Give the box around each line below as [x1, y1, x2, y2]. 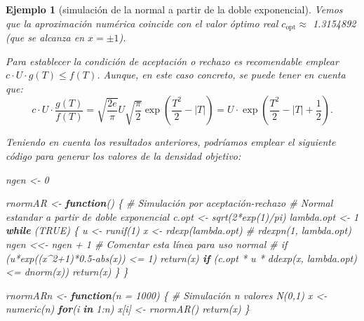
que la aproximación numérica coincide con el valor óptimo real [6, 15, 278, 30]
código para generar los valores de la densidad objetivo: [6, 149, 241, 163]
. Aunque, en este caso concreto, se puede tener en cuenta [97, 67, 346, 82]
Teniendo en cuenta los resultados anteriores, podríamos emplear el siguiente [6, 135, 336, 149]
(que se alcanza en [6, 30, 84, 45]
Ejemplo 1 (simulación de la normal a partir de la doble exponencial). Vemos [6, 2, 343, 16]
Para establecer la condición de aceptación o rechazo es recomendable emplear [6, 53, 339, 68]
